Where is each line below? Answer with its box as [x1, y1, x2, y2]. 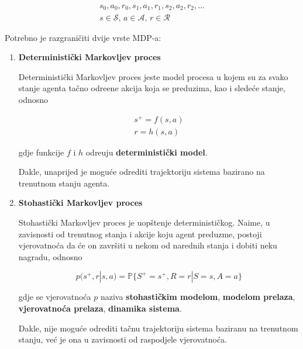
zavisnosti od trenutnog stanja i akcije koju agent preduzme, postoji [18, 227, 262, 240]
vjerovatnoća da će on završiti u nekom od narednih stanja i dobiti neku [18, 239, 277, 251]
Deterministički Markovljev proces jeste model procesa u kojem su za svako [18, 70, 288, 82]
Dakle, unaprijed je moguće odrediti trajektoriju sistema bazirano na [18, 165, 265, 178]
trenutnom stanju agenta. [18, 177, 110, 189]
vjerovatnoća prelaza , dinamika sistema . [18, 302, 182, 314]
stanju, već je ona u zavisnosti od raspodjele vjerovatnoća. [18, 333, 228, 345]
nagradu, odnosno [18, 250, 82, 262]
